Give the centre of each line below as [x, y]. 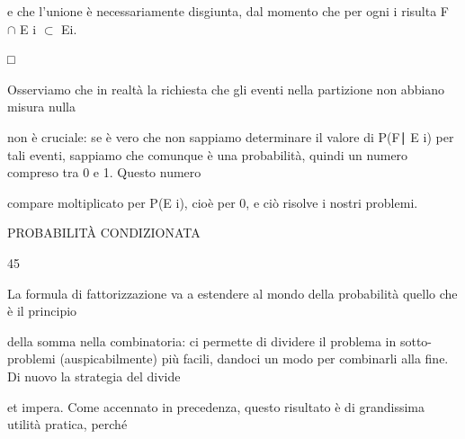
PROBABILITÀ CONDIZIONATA [104, 233]
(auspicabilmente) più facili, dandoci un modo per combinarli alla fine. [254, 358]
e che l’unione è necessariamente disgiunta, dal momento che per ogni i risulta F [228, 11]
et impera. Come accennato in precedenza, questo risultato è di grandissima [216, 406]
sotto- [416, 340]
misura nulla [41, 107]
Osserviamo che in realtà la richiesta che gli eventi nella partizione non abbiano [226, 89]
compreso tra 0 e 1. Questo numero [104, 172]
